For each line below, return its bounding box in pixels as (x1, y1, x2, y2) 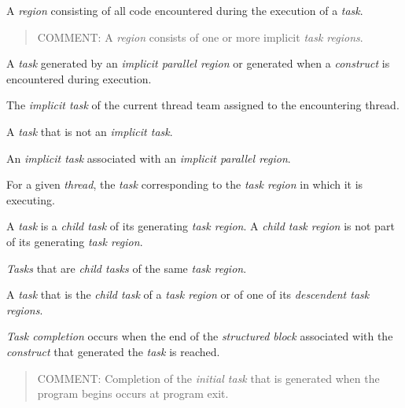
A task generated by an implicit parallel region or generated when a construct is (6, 55, 390, 72)
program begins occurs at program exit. (37, 385, 229, 402)
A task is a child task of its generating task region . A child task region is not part (6, 218, 395, 234)
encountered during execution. (6, 70, 152, 86)
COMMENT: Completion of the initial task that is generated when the (37, 369, 380, 386)
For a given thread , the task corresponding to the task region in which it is (6, 176, 363, 193)
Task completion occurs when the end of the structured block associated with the (6, 328, 393, 344)
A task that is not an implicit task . (6, 123, 173, 139)
